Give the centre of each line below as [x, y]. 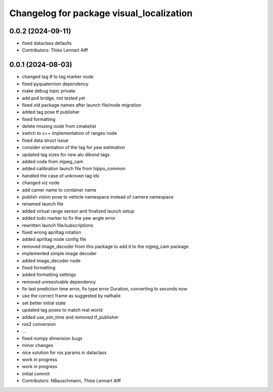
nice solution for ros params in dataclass [64, 352]
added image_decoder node [51, 261]
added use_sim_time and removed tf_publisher [70, 317]
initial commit [36, 373]
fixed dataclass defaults [47, 43]
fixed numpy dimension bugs [52, 338]
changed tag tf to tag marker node [58, 77]
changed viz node [41, 183]
